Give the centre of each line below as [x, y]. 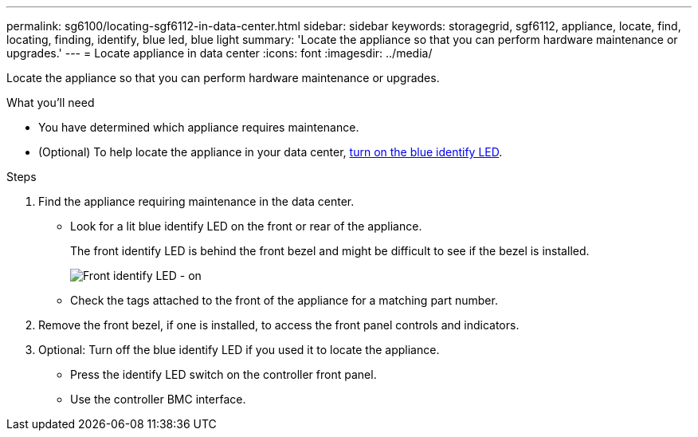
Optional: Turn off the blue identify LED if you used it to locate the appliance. [239, 350]
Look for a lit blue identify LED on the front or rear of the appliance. [246, 226]
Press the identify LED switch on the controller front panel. [224, 374]
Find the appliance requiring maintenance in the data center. [196, 201]
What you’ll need [51, 102]
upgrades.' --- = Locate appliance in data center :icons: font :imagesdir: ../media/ [220, 53]
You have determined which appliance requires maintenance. [199, 127]
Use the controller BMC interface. [158, 399]
